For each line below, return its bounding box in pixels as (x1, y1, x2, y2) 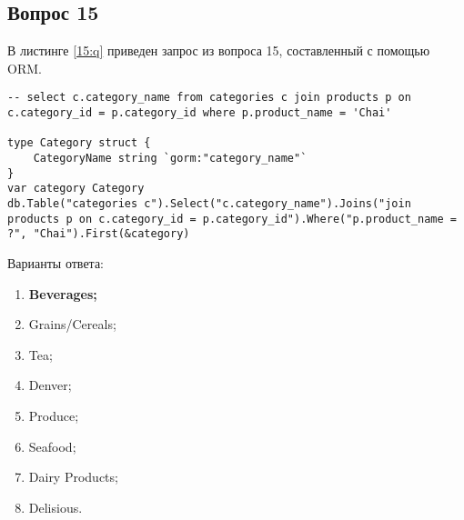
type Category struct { (7, 136, 151, 150)
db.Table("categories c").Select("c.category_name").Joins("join (7, 196, 411, 210)
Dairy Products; (28, 467, 118, 486)
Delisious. (28, 497, 83, 516)
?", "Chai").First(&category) (7, 227, 190, 241)
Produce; (28, 405, 79, 425)
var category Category (7, 182, 145, 195)
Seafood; (28, 436, 76, 455)
